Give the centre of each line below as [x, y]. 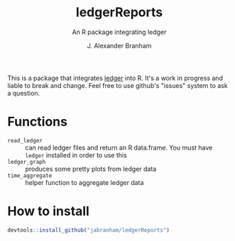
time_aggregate [30, 175]
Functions [37, 122]
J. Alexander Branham [119, 45]
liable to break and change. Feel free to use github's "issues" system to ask [118, 85]
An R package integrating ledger [119, 32]
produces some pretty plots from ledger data [91, 169]
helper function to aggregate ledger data [84, 182]
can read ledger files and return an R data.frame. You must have [119, 147]
